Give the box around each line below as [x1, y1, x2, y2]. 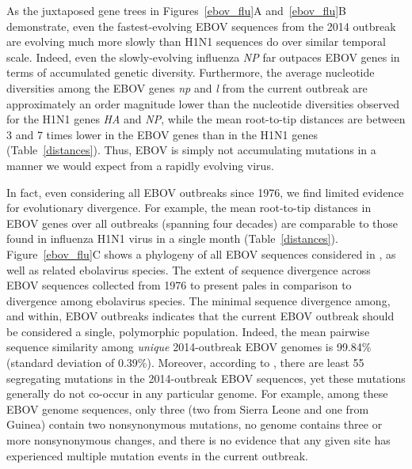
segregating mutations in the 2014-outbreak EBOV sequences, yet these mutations [6, 369, 406, 386]
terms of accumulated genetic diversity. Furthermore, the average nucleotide [6, 64, 375, 81]
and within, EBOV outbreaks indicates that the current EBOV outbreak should [6, 308, 395, 324]
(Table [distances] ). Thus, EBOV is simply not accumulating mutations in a [6, 142, 376, 158]
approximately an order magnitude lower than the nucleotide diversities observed [6, 95, 399, 112]
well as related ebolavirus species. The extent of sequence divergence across [6, 261, 371, 278]
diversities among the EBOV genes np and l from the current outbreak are [6, 79, 368, 96]
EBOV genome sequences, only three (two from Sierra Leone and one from [6, 400, 369, 417]
